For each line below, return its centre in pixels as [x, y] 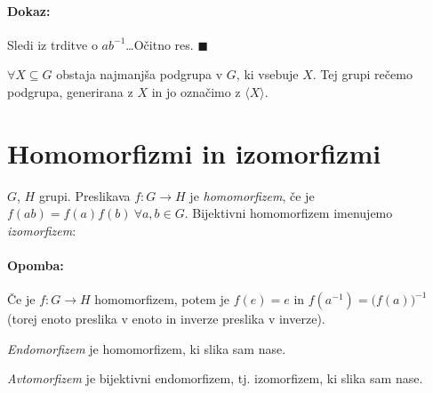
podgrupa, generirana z [70, 91]
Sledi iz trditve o [52, 44]
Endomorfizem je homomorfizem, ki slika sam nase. [147, 348]
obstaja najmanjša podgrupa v [140, 74]
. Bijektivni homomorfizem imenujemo [289, 213]
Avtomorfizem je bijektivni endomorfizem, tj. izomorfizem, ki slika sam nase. [215, 378]
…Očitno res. [160, 44]
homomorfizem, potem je [162, 299]
